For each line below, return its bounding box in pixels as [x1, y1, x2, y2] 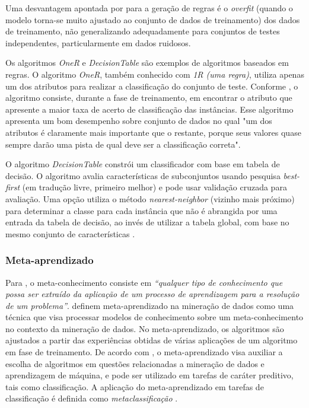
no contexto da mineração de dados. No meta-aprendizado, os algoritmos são [5, 322, 284, 334]
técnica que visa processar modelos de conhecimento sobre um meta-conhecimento [5, 311, 304, 323]
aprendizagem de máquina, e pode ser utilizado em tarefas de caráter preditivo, [5, 369, 294, 381]
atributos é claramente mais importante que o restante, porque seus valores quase [5, 126, 301, 138]
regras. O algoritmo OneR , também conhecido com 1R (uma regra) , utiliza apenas [5, 68, 304, 80]
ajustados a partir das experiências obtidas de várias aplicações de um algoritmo [5, 334, 298, 346]
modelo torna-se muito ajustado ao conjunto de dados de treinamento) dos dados [5, 13, 300, 26]
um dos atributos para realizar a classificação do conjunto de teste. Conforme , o [5, 79, 298, 92]
